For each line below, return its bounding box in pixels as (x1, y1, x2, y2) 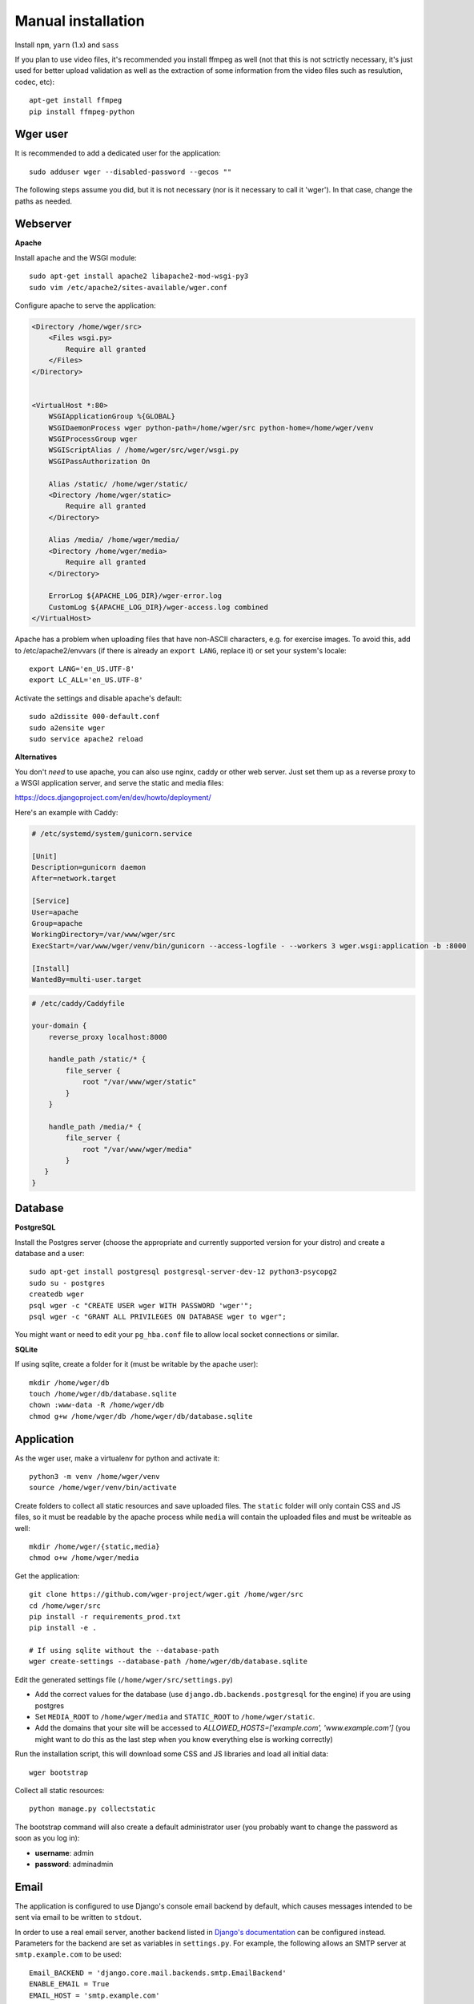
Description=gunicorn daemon (31, 863, 147, 872)
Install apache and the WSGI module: (14, 253, 138, 262)
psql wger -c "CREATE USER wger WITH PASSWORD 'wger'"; (29, 1301, 253, 1310)
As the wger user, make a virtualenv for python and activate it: (14, 1453, 220, 1463)
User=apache (31, 907, 79, 917)
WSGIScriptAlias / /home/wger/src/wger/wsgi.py (48, 446, 239, 455)
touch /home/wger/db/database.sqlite (29, 1389, 178, 1398)
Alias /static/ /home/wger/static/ (48, 479, 188, 488)
